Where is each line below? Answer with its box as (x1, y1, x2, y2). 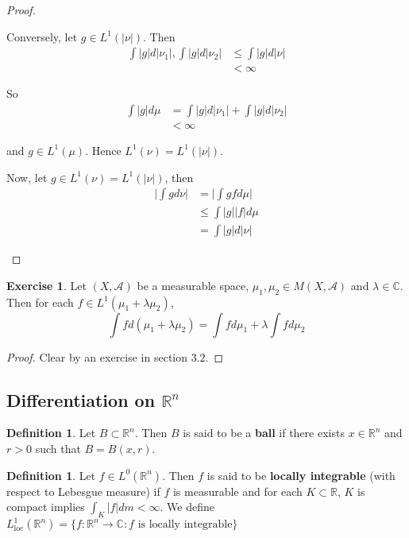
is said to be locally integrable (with (206, 466, 395, 483)
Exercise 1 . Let (6, 277, 87, 293)
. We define (160, 498, 214, 515)
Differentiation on (6, 387, 156, 412)
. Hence (85, 141, 122, 158)
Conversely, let (6, 28, 78, 45)
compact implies (6, 498, 85, 515)
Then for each (6, 293, 74, 310)
